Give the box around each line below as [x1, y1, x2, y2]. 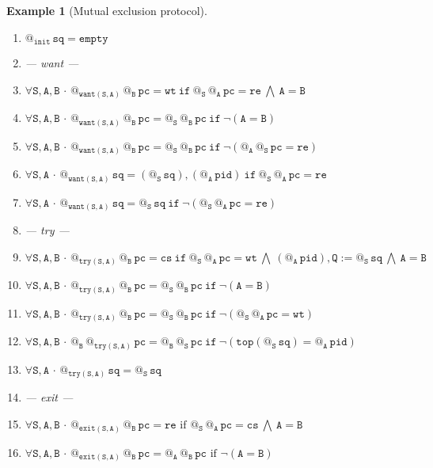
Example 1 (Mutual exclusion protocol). [6, 2, 207, 18]
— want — [25, 55, 79, 71]
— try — [25, 222, 70, 238]
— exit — [25, 389, 74, 405]
